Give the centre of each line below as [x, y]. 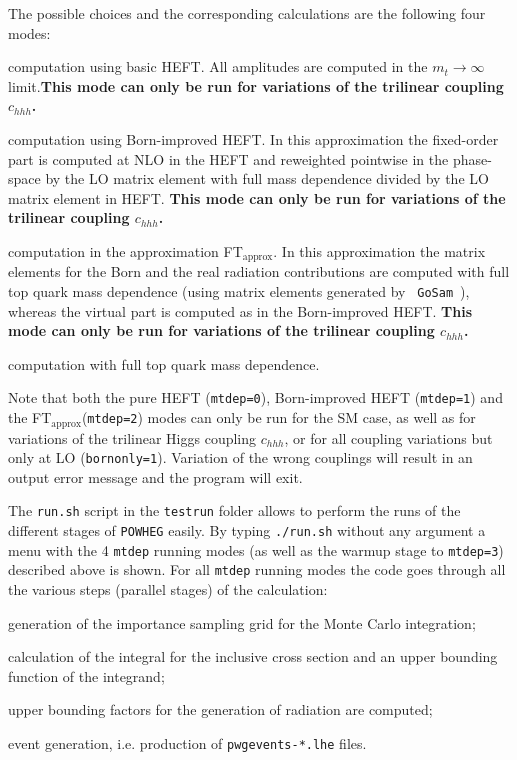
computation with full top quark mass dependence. [164, 363]
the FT [30, 417]
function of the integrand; [86, 675]
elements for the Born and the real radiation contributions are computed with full [259, 271]
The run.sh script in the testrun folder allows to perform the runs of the [234, 510]
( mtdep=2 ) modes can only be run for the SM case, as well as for [278, 417]
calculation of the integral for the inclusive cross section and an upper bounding [253, 656]
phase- [472, 158]
